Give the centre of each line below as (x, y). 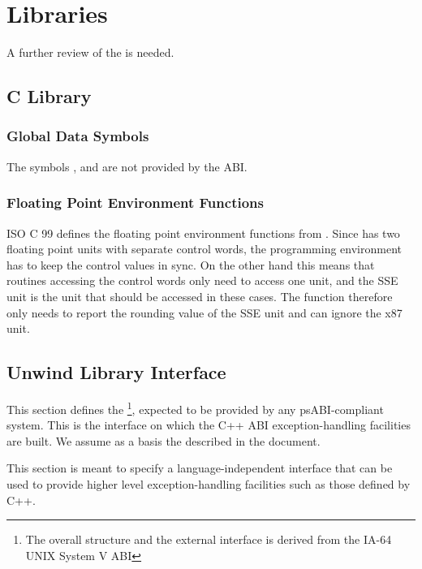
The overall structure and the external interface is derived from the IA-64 (209, 539)
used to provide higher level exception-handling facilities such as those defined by (209, 483)
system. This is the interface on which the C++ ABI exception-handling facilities (209, 425)
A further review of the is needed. (90, 52)
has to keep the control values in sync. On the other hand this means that (191, 264)
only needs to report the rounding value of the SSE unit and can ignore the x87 (205, 312)
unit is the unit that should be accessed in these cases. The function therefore (200, 296)
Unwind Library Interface (116, 372)
